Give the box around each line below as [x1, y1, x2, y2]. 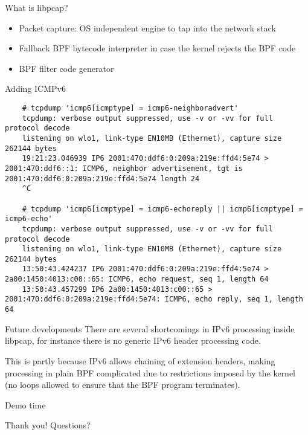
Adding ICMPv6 [5, 82, 66, 95]
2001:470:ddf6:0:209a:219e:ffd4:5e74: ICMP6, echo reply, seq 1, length [5, 295, 303, 304]
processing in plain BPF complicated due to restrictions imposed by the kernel [5, 366, 296, 379]
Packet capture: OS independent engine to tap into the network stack [19, 21, 276, 34]
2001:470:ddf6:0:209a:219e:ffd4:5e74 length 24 [5, 174, 200, 183]
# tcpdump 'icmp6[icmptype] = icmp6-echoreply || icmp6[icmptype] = [22, 204, 303, 213]
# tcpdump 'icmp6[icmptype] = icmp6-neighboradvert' [22, 103, 239, 112]
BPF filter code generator [19, 62, 114, 74]
